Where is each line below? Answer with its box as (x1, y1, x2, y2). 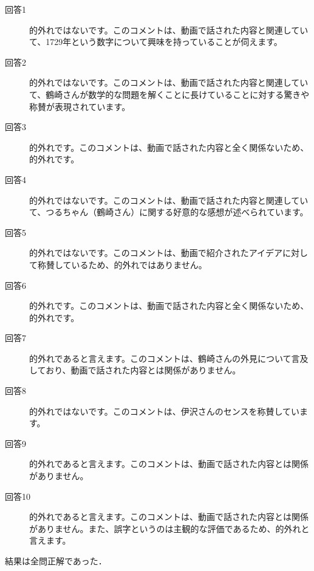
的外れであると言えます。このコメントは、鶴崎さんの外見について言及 (29, 351, 309, 364)
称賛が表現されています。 (29, 100, 131, 112)
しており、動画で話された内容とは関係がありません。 (29, 364, 241, 376)
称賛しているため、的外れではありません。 (37, 258, 207, 271)
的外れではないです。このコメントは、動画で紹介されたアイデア (29, 246, 283, 259)
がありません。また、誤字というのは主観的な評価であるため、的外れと (29, 522, 310, 535)
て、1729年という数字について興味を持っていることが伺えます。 (29, 35, 282, 48)
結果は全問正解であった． (5, 555, 107, 567)
